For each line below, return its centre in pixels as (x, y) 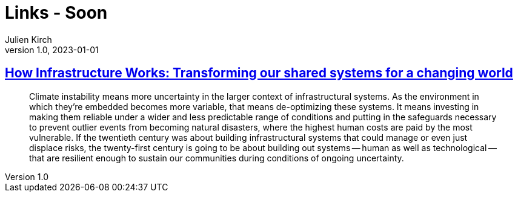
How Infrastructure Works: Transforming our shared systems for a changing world (259, 73)
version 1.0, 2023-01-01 (52, 50)
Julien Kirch (28, 39)
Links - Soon (56, 13)
